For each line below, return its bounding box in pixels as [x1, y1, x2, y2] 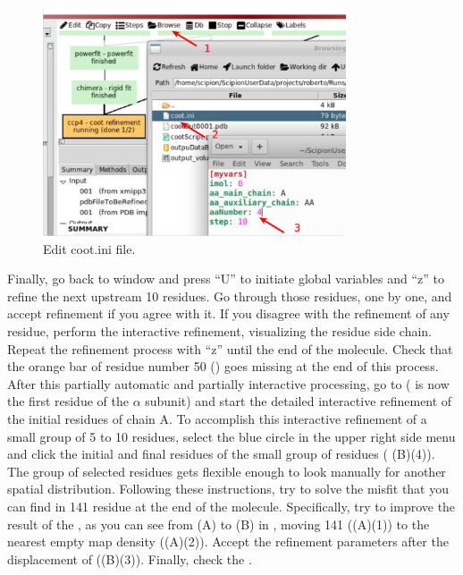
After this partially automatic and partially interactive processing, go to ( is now [7, 374, 450, 393]
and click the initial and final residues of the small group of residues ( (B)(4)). [7, 444, 435, 463]
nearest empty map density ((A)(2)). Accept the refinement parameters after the [7, 532, 449, 551]
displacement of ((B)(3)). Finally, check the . [7, 549, 252, 568]
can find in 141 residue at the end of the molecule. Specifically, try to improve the [7, 496, 456, 515]
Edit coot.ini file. [43, 239, 136, 258]
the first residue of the [7, 392, 129, 410]
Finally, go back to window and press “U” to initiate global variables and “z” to [7, 269, 444, 288]
